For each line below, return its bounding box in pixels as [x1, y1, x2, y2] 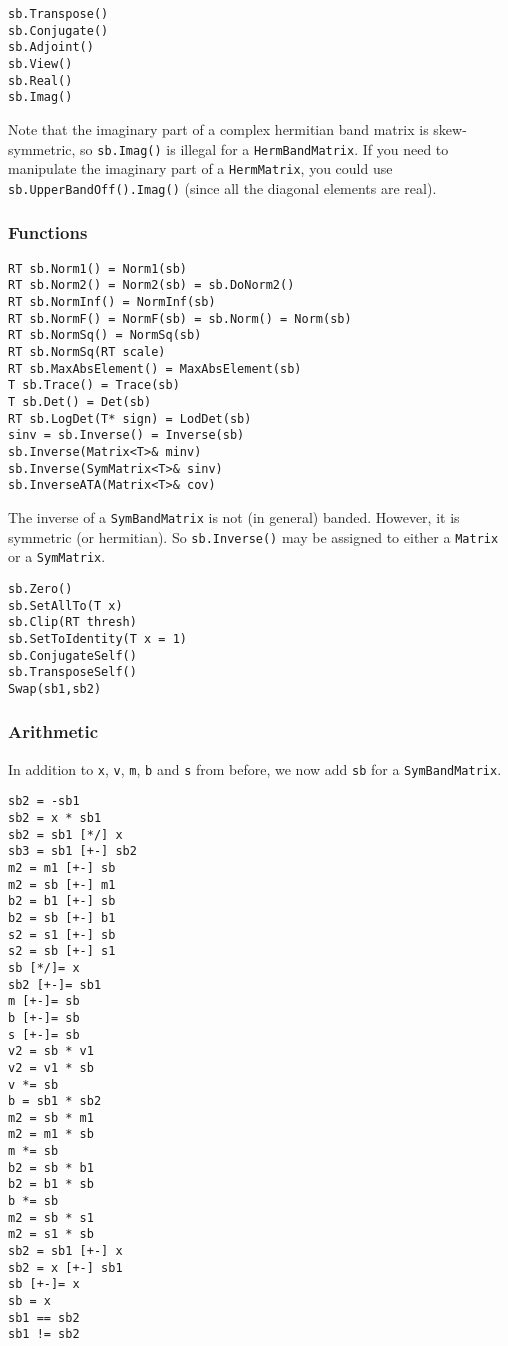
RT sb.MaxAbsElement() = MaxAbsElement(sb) [8, 361, 302, 376]
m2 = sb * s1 [8, 1210, 94, 1225]
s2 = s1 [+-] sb [8, 927, 116, 942]
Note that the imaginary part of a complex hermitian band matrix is [8, 118, 429, 139]
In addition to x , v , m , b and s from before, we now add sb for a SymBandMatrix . [8, 758, 502, 779]
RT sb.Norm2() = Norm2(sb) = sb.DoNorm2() [8, 278, 295, 293]
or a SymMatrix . [8, 546, 106, 567]
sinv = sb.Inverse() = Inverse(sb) [8, 428, 245, 443]
